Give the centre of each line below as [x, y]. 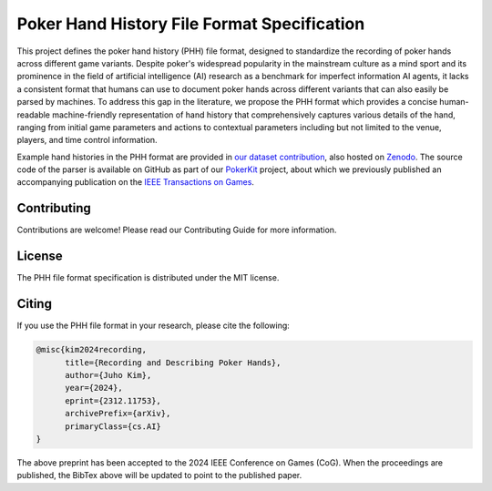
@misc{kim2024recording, [92, 350]
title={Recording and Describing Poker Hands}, [173, 363]
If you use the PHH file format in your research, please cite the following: [154, 326]
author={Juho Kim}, [108, 375]
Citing [34, 304]
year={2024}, [94, 388]
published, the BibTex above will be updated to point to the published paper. [159, 476]
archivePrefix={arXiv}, [118, 414]
